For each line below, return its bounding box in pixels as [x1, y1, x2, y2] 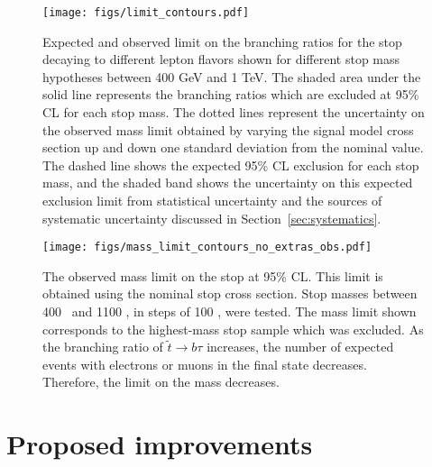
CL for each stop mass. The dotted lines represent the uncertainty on [42, 103, 425, 122]
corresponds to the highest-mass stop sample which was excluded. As [42, 319, 424, 338]
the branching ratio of [42, 337, 163, 356]
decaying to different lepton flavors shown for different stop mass [42, 50, 400, 69]
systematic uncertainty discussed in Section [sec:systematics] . [42, 208, 381, 227]
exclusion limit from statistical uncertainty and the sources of [42, 191, 382, 209]
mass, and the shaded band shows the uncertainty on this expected [42, 173, 413, 192]
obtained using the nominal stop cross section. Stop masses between [42, 284, 418, 303]
